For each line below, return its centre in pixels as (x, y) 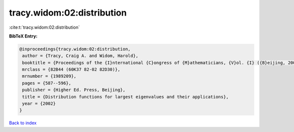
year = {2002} (39, 104)
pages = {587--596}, (47, 83)
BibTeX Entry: (23, 36)
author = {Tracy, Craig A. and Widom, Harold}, (80, 56)
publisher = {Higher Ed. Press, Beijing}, (74, 90)
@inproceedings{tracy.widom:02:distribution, (75, 49)
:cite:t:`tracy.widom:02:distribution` (45, 27)
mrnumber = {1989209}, (49, 76)
